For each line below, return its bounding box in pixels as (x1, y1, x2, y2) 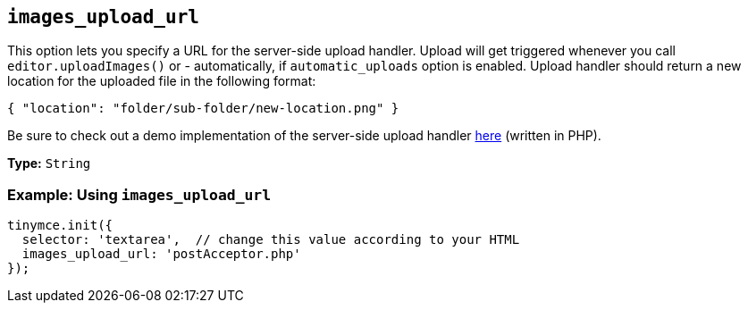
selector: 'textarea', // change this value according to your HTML (21, 232, 520, 247)
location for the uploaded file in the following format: (7, 73, 316, 89)
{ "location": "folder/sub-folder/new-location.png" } (7, 101, 399, 116)
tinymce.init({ (7, 218, 113, 233)
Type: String (7, 155, 91, 172)
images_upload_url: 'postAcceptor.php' (21, 247, 301, 262)
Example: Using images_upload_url (7, 185, 272, 204)
